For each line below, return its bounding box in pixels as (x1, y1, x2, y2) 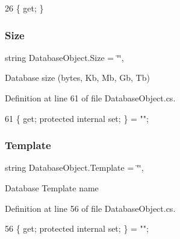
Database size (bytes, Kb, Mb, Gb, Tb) (5, 71, 150, 84)
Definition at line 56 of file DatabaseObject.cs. (5, 202, 176, 214)
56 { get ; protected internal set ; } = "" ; (5, 222, 149, 235)
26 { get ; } (5, 2, 44, 14)
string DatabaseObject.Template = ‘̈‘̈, (5, 161, 144, 174)
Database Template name (5, 182, 99, 194)
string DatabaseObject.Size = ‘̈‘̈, (5, 51, 124, 63)
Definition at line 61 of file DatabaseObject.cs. (5, 92, 176, 104)
